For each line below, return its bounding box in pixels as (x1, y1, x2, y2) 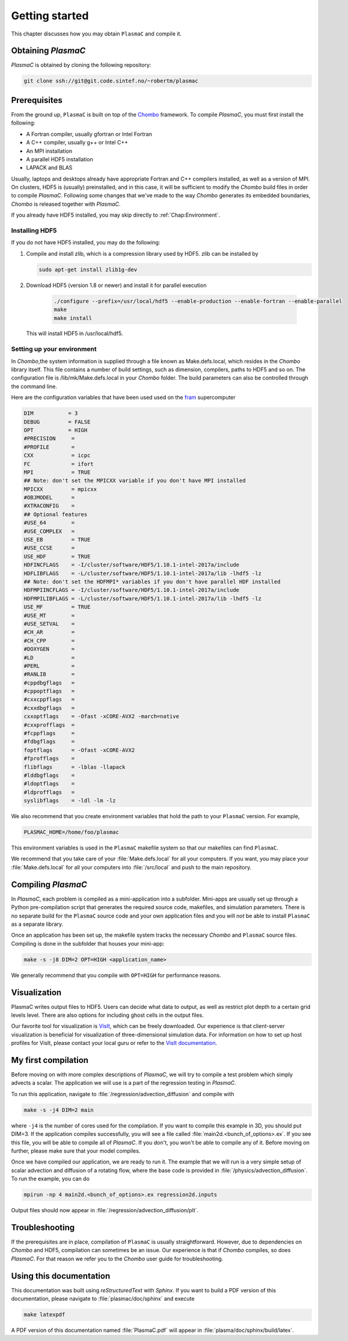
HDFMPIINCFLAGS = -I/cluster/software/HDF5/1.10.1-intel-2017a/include (23, 587, 240, 594)
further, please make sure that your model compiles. (11, 1147, 141, 1154)
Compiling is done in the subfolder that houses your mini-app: (11, 940, 165, 947)
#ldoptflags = (23, 780, 75, 788)
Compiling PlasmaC (11, 879, 87, 890)
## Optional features (23, 511, 88, 517)
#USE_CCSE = (23, 544, 75, 552)
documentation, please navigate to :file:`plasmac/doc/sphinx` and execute (11, 1295, 195, 1302)
